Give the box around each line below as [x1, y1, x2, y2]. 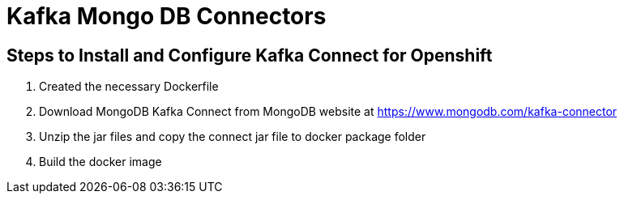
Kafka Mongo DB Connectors [6, 2, 327, 30]
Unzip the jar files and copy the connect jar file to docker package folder [39, 130, 426, 144]
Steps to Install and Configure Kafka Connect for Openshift [6, 45, 493, 66]
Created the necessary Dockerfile [39, 79, 219, 94]
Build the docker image [39, 155, 162, 169]
